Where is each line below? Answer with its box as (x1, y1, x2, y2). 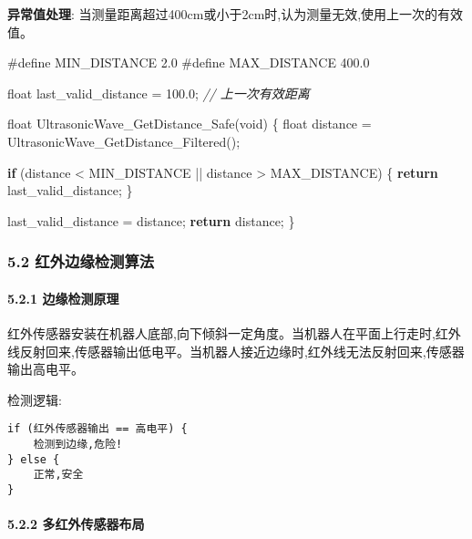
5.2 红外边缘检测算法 (7, 250, 155, 273)
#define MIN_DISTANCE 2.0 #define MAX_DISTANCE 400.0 (7, 53, 370, 72)
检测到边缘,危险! (33, 438, 123, 451)
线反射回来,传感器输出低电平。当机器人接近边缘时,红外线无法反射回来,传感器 (7, 341, 465, 360)
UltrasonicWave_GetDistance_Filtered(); (7, 131, 241, 150)
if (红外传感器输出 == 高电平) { (7, 422, 188, 436)
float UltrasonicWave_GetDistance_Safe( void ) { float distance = (7, 114, 372, 133)
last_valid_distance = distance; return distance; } (7, 211, 295, 230)
